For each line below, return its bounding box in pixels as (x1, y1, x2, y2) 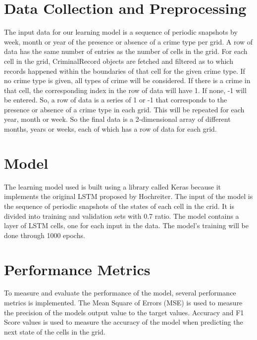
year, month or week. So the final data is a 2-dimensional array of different (4, 114, 231, 124)
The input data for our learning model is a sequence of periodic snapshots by (4, 27, 238, 37)
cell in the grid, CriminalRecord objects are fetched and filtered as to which (4, 55, 233, 66)
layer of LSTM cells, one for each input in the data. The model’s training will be (4, 220, 249, 231)
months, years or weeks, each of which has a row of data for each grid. (4, 124, 217, 134)
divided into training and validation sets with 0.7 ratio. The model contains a (4, 210, 239, 221)
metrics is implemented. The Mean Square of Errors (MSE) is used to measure (4, 297, 243, 308)
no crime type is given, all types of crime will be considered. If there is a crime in (4, 75, 251, 86)
